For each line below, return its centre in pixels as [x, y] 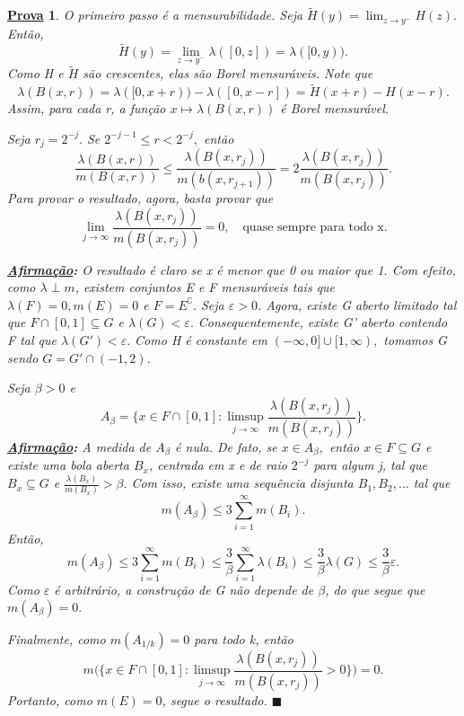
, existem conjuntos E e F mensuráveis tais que [205, 287]
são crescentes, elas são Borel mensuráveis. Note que [228, 73]
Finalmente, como [57, 638]
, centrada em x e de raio [218, 465]
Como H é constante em [201, 340]
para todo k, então [244, 638]
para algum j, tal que [370, 465]
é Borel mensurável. [335, 108]
